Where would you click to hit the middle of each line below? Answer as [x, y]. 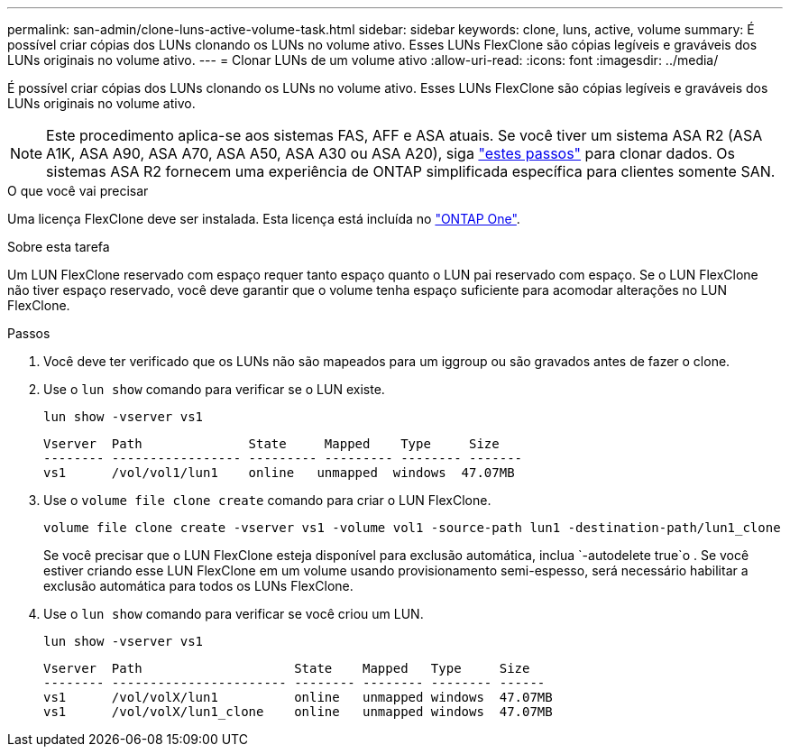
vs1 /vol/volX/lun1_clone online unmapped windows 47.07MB [298, 712]
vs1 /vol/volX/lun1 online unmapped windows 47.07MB [298, 697]
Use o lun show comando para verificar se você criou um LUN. [234, 614]
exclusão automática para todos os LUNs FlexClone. [198, 586]
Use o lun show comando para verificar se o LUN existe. [214, 389]
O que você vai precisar [78, 191]
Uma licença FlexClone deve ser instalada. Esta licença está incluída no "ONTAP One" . [264, 219]
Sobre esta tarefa [59, 247]
